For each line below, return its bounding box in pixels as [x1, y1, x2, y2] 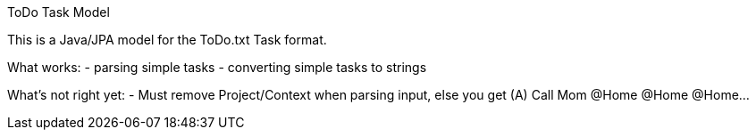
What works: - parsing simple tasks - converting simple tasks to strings [7, 60, 427, 75]
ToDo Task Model [7, 4, 110, 20]
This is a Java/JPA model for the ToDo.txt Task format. [7, 32, 327, 47]
